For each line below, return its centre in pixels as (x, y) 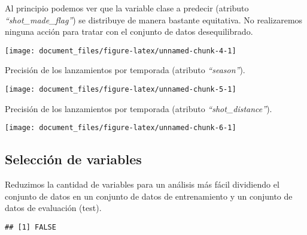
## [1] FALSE (31, 227)
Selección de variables (73, 159)
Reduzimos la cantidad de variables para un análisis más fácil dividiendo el (142, 184)
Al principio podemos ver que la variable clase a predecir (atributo (127, 8)
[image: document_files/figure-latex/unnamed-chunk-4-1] (121, 51)
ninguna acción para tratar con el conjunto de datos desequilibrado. (129, 31)
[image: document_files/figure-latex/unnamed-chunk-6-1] (121, 128)
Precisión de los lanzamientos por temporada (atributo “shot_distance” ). (139, 108)
